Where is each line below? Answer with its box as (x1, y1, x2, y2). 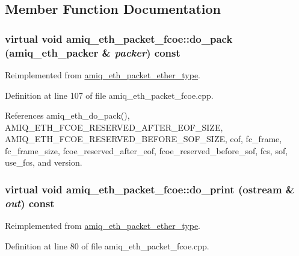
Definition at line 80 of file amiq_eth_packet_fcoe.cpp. (5, 239, 209, 252)
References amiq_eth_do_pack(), (5, 109, 130, 122)
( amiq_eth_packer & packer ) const (5, 45, 180, 60)
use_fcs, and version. (5, 156, 82, 169)
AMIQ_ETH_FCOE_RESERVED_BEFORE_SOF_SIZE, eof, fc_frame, (5, 133, 282, 145)
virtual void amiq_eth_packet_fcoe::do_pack (5, 31, 233, 46)
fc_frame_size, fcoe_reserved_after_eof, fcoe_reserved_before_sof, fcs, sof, (5, 144, 288, 157)
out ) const (5, 195, 55, 210)
